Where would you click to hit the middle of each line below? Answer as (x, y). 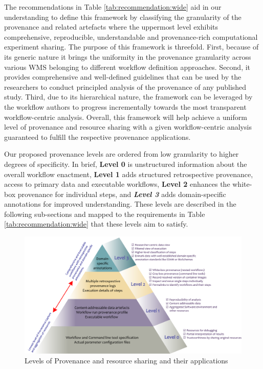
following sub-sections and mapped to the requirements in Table (105, 214)
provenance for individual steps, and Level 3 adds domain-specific (122, 194)
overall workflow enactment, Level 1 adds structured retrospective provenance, (129, 174)
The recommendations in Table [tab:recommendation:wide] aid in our (113, 7)
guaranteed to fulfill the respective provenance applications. (97, 137)
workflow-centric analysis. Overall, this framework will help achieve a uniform (126, 117)
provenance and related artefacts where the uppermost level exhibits (111, 27)
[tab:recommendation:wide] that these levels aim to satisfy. (96, 224)
